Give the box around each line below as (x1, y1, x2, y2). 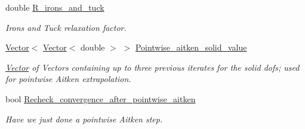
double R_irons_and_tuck (5, 1, 104, 13)
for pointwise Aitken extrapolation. (5, 73, 131, 85)
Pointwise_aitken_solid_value (135, 41, 247, 54)
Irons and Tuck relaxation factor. (5, 21, 127, 33)
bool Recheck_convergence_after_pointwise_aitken (5, 92, 196, 105)
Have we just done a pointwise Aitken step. (5, 112, 163, 125)
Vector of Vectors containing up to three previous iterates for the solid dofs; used (5, 61, 300, 73)
